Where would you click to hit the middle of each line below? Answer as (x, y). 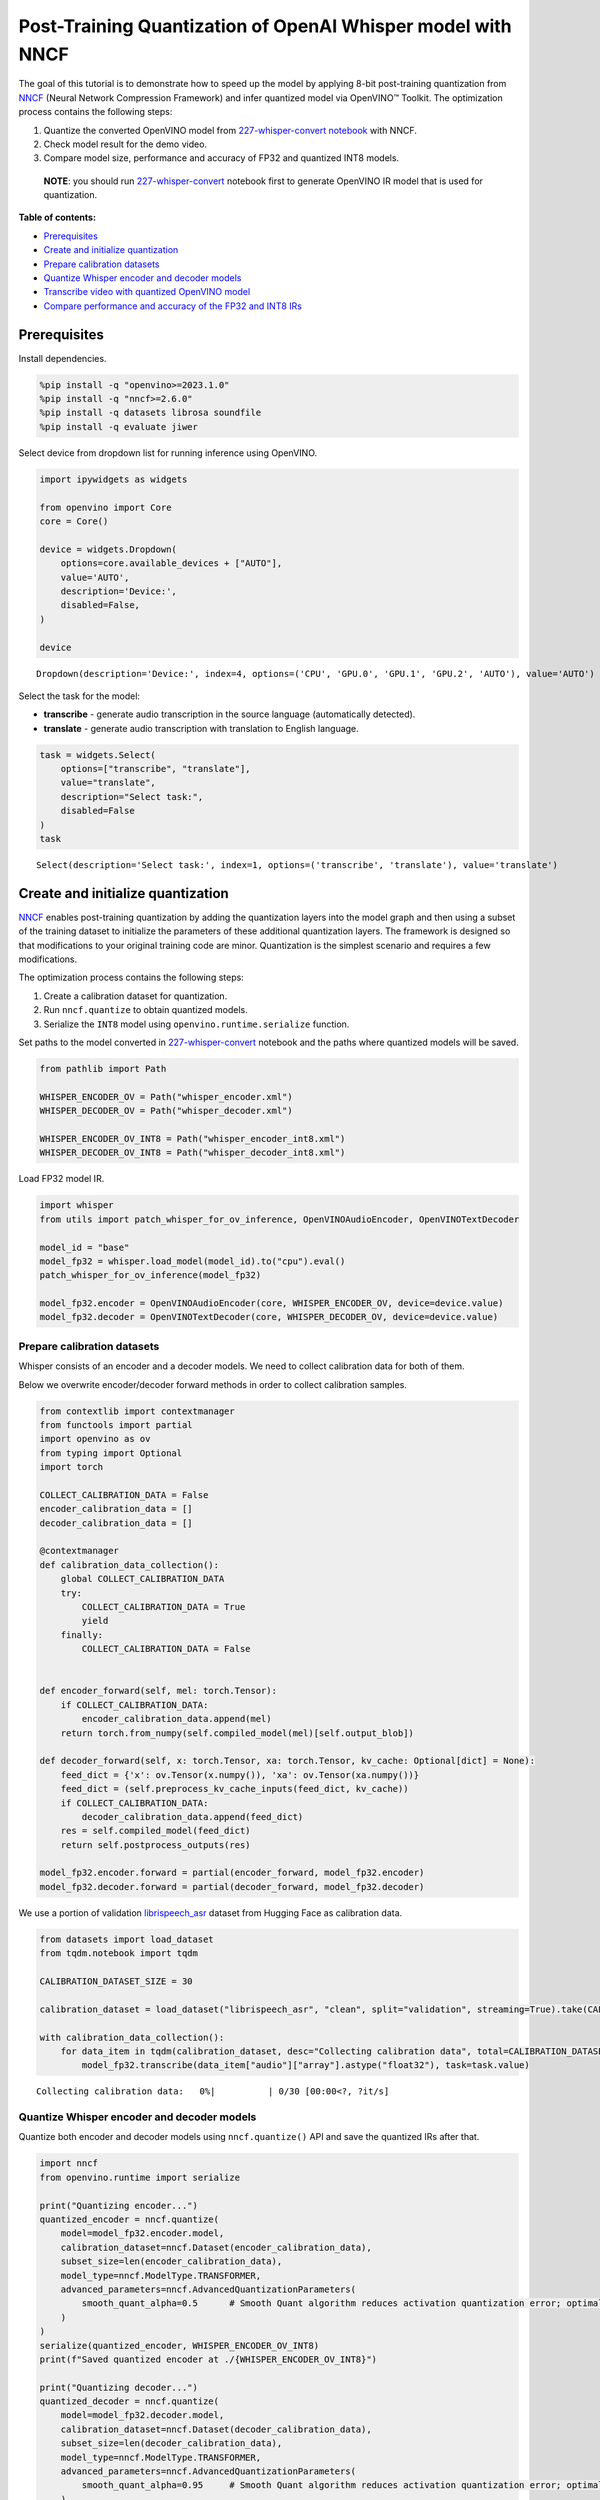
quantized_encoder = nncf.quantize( (129, 2219)
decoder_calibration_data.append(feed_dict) (192, 1816)
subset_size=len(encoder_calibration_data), (171, 2261)
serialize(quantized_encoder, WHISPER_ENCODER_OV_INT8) (179, 2345)
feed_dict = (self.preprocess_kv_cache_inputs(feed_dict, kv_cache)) (234, 1789)
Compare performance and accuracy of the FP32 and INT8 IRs (172, 306)
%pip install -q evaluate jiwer (119, 426)
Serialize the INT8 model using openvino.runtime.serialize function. (196, 1024)
